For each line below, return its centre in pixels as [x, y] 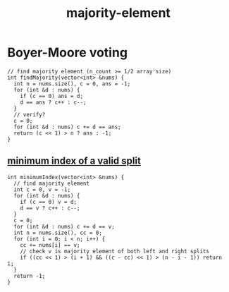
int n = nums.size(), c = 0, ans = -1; [72, 84]
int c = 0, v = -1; [42, 189]
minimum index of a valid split [74, 161]
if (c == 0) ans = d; [51, 96]
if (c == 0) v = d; [49, 202]
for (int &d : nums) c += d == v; [64, 226]
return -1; [30, 276]
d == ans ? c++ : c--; [53, 102]
